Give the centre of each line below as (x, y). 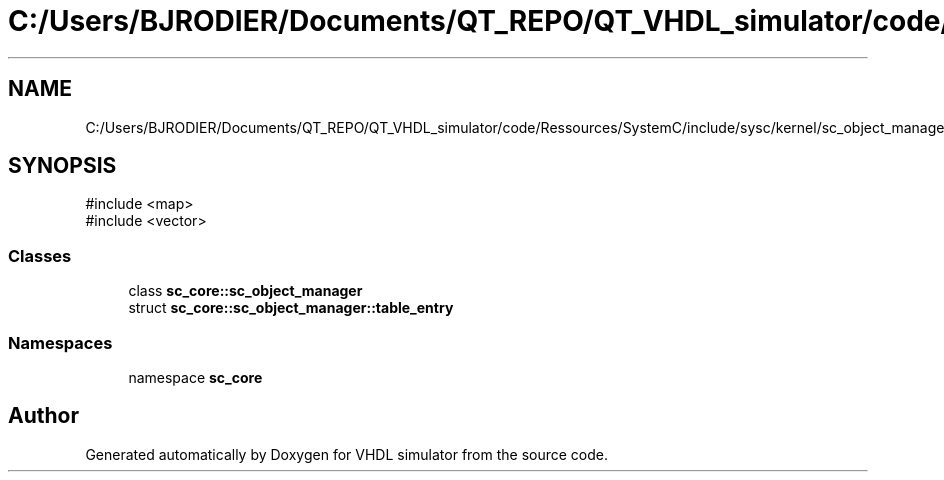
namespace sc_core (195, 377)
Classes (40, 255)
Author (43, 416)
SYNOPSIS (62, 166)
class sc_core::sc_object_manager (245, 291)
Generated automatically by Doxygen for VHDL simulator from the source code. (347, 454)
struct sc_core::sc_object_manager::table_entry (291, 308)
